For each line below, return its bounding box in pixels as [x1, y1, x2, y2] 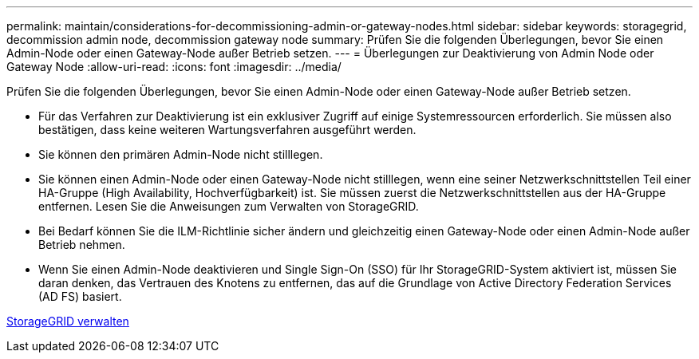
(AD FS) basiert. [38, 290, 122, 303]
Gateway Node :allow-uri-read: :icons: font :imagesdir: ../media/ [6, 60, 342, 73]
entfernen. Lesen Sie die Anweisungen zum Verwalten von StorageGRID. [38, 199, 419, 213]
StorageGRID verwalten [6, 314, 129, 328]
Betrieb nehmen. [38, 238, 125, 251]
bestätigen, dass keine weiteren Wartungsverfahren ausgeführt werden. [38, 123, 417, 136]
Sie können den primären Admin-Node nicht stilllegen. [38, 148, 323, 161]
